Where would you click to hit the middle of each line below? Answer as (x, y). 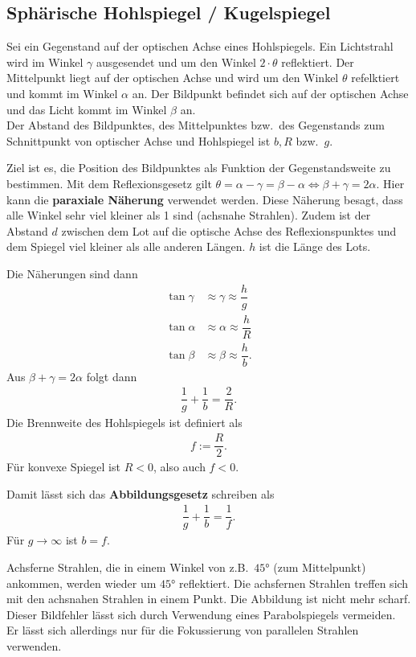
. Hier (390, 183)
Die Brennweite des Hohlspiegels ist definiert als (124, 423)
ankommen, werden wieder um (82, 583)
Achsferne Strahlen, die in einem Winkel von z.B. (128, 567)
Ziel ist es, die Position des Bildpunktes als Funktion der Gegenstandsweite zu (199, 168)
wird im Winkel (45, 62)
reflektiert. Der (318, 62)
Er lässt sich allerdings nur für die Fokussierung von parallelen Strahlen (183, 630)
